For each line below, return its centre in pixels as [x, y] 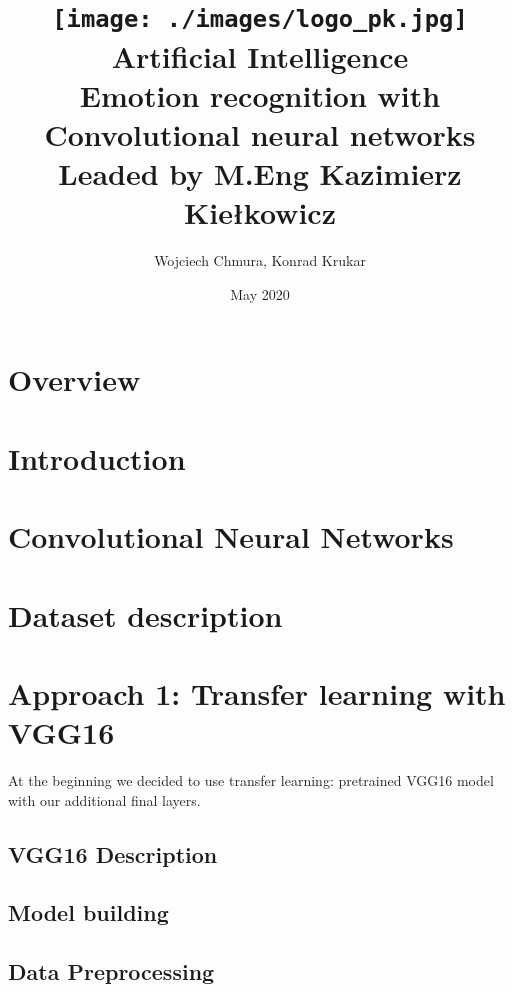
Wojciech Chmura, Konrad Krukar [260, 260]
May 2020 [260, 293]
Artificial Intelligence [260, 55]
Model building [88, 912]
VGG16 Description [113, 853]
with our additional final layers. [104, 799]
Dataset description [145, 614]
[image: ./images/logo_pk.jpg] [260, 19]
